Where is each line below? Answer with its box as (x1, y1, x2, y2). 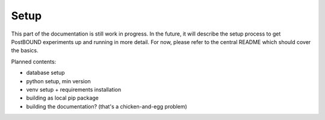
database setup (26, 69, 65, 77)
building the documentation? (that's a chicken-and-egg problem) (26, 103, 188, 110)
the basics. (11, 47, 39, 54)
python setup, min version (26, 77, 91, 84)
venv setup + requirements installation (26, 86, 122, 93)
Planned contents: (11, 58, 57, 65)
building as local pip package (26, 94, 99, 102)
